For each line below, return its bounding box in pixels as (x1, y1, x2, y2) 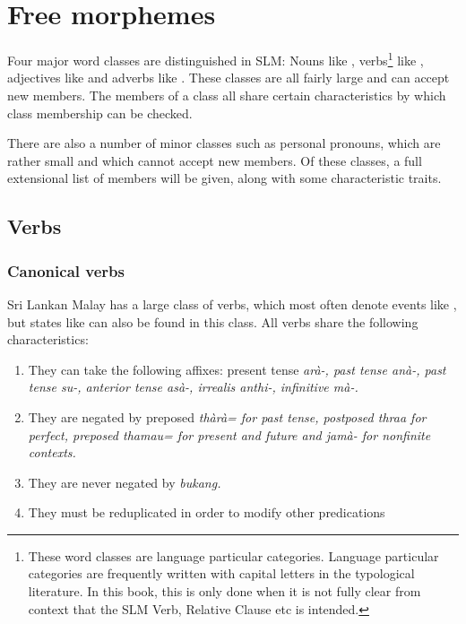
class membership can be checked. (7, 103, 193, 122)
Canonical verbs (7, 259, 125, 282)
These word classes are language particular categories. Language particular (28, 546, 439, 565)
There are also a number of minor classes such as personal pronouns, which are (7, 134, 441, 152)
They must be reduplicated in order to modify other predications (28, 503, 385, 522)
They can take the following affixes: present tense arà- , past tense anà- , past (28, 360, 446, 378)
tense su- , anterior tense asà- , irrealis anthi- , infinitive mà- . (28, 377, 358, 396)
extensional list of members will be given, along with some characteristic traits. (7, 169, 442, 187)
